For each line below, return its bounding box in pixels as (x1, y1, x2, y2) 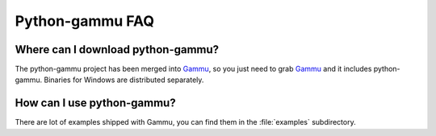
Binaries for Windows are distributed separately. (44, 75, 204, 84)
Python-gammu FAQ (15, 12, 155, 30)
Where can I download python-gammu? (15, 43, 220, 56)
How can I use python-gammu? (15, 97, 177, 110)
